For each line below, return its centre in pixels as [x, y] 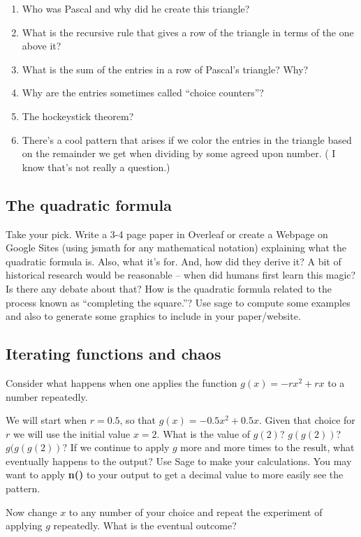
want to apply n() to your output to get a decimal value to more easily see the [175, 475]
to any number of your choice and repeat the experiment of [196, 512]
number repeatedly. [47, 396]
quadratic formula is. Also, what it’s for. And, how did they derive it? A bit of [174, 261]
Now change [31, 512]
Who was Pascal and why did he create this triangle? [136, 8]
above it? [42, 46]
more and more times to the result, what [267, 447]
